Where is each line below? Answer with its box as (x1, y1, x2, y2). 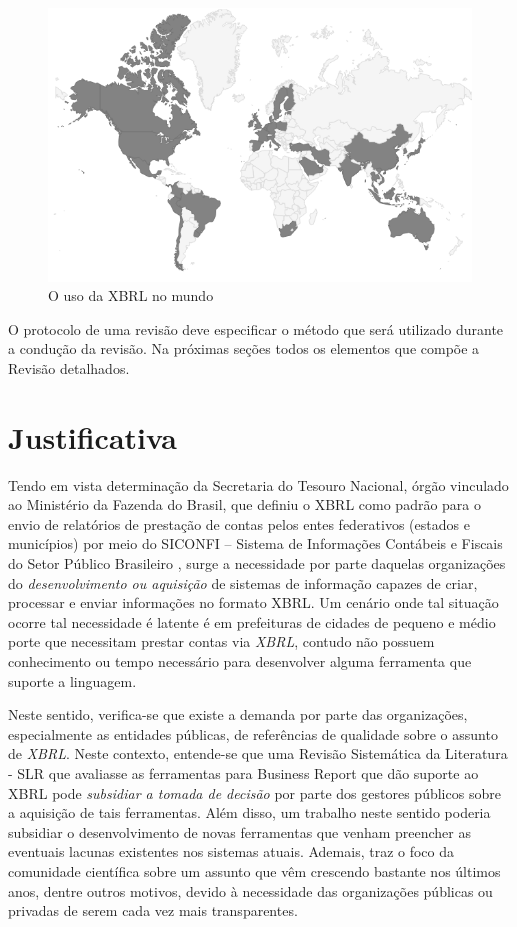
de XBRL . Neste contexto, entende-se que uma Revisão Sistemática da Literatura (8, 743, 508, 764)
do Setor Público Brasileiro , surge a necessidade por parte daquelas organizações (8, 553, 506, 574)
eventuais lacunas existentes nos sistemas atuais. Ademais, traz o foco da (8, 841, 455, 862)
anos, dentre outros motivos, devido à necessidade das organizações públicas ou (8, 880, 493, 901)
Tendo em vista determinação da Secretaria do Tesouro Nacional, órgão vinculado (8, 474, 509, 495)
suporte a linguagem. (8, 670, 137, 691)
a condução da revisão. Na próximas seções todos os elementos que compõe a (8, 338, 480, 359)
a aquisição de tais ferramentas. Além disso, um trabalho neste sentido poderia (8, 802, 491, 823)
